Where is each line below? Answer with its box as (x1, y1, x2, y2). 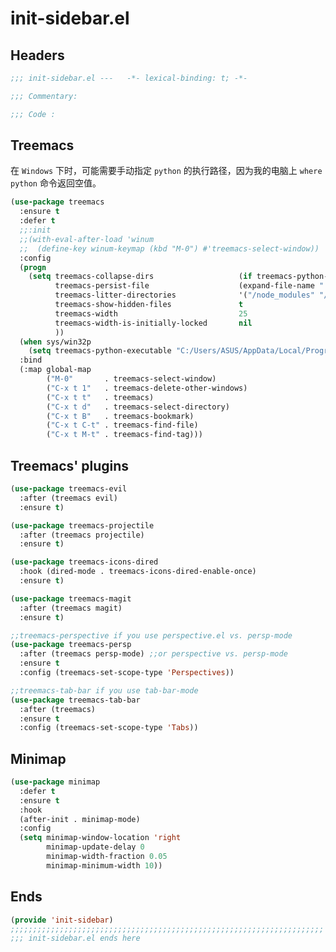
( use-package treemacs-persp (10, 640, 132, 650)
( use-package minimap (10, 777, 101, 787)
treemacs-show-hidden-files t (54, 300, 244, 310)
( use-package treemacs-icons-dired (10, 557, 159, 567)
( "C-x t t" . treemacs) (46, 392, 155, 402)
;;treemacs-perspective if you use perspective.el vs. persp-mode (10, 630, 293, 641)
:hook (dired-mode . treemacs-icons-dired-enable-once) (19, 567, 257, 577)
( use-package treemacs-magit (10, 593, 132, 604)
